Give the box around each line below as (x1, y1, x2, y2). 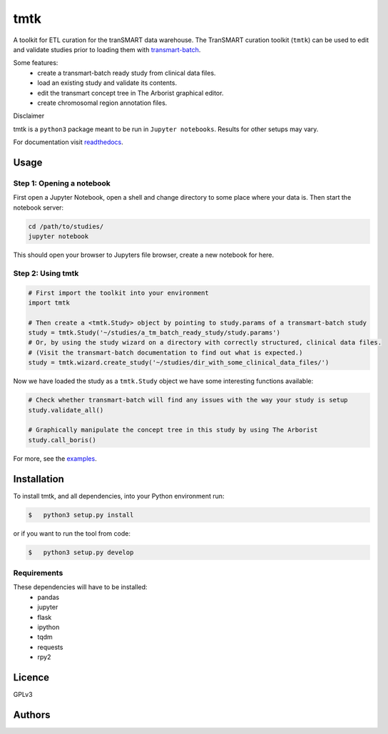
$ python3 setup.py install (28, 511, 134, 519)
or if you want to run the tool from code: (13, 529, 131, 538)
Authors (13, 708, 51, 720)
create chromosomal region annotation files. (37, 98, 168, 107)
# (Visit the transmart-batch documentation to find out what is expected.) (28, 348, 303, 357)
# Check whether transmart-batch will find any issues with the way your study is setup (28, 396, 349, 404)
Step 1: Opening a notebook (13, 178, 111, 188)
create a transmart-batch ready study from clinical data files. (37, 68, 216, 77)
